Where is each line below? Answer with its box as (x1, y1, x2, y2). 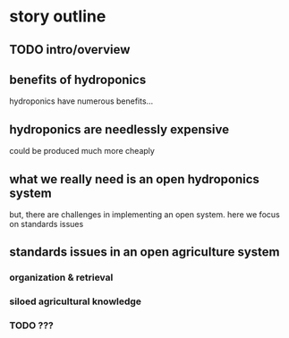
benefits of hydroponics (9, 72, 147, 87)
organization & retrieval (9, 271, 114, 283)
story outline (9, 6, 106, 27)
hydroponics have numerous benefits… (9, 96, 154, 106)
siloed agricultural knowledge (9, 295, 141, 308)
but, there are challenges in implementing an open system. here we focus (9, 209, 280, 220)
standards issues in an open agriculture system (9, 244, 280, 260)
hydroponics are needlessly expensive (9, 122, 230, 137)
